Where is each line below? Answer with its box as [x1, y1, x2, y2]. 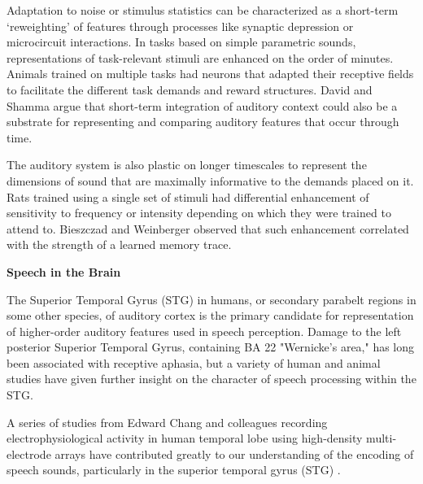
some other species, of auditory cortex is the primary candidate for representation [7, 307, 414, 324]
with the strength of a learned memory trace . [7, 236, 232, 253]
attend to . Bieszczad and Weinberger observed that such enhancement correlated [7, 220, 409, 237]
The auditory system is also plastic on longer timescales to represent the [7, 156, 367, 173]
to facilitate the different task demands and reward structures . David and [7, 81, 373, 98]
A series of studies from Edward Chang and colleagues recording [7, 413, 328, 430]
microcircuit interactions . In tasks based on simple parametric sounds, [7, 33, 356, 50]
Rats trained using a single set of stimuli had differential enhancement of [7, 188, 369, 205]
